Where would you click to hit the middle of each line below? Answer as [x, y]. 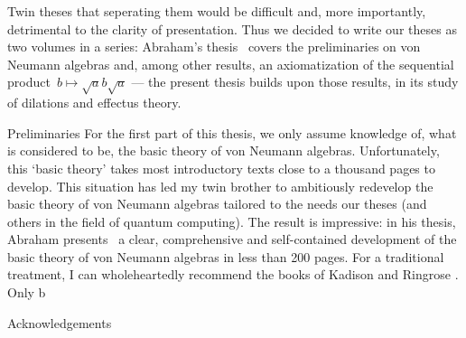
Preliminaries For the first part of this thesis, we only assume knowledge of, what [232, 132]
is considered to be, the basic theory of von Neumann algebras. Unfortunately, [224, 150]
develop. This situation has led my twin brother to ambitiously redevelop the [220, 186]
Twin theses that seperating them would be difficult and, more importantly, [217, 11]
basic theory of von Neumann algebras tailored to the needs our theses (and [217, 204]
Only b [27, 292]
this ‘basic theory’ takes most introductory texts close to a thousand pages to [221, 168]
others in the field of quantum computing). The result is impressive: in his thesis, [232, 221]
